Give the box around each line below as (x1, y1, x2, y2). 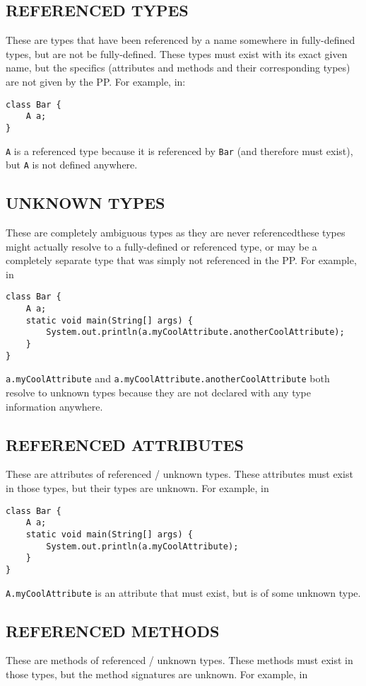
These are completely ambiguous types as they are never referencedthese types (6, 225, 346, 240)
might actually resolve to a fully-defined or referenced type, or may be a (6, 239, 317, 253)
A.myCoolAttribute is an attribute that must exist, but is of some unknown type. (6, 585, 361, 600)
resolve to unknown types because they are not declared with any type (6, 385, 311, 400)
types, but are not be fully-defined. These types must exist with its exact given (6, 46, 348, 61)
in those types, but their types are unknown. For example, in (6, 481, 269, 496)
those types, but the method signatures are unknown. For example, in (6, 667, 308, 681)
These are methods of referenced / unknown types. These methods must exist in (6, 653, 353, 668)
